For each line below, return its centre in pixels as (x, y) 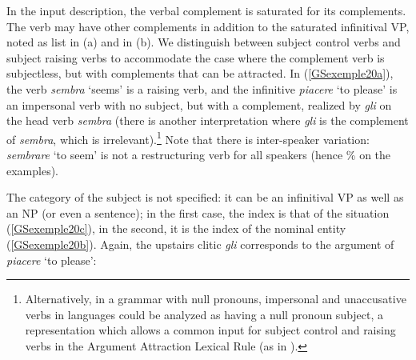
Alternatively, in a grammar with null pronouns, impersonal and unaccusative (216, 299)
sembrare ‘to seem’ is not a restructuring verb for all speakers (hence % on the (199, 154)
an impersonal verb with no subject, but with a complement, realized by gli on (199, 104)
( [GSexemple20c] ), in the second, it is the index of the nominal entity (176, 228)
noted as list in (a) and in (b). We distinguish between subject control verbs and (204, 42)
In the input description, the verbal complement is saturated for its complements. (206, 10)
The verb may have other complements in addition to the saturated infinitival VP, (208, 26)
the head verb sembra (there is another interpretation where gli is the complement (208, 120)
